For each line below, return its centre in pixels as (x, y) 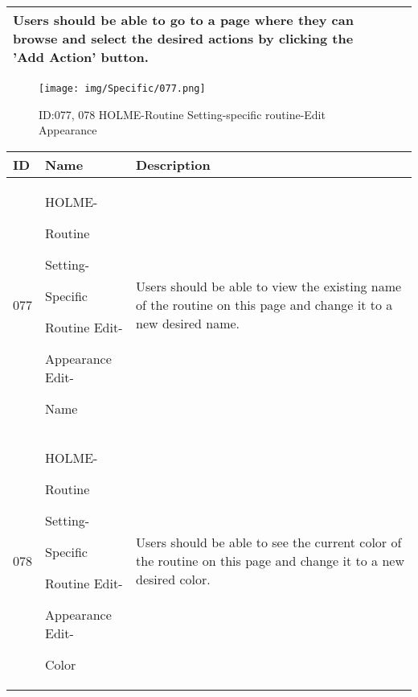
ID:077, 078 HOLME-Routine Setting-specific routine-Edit (182, 114)
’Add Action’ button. (81, 57)
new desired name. (188, 324)
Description (173, 164)
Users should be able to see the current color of (269, 542)
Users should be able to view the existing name (269, 287)
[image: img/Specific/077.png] (122, 89)
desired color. (173, 579)
